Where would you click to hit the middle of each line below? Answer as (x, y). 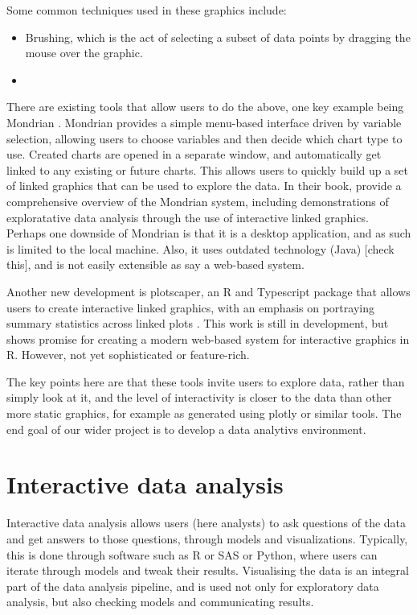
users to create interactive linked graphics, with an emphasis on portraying (190, 307)
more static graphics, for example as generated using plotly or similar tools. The (204, 413)
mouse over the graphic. (84, 53)
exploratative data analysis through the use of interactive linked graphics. (188, 217)
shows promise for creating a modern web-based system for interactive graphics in (208, 338)
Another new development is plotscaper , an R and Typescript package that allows (208, 291)
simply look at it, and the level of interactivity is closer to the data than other (199, 397)
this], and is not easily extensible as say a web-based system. (155, 264)
